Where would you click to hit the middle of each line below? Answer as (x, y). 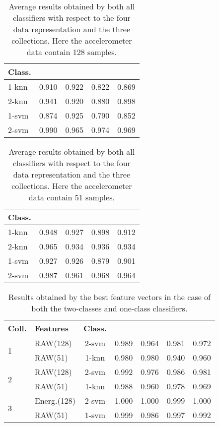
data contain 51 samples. (72, 197)
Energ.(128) (55, 400)
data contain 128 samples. (72, 52)
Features (51, 328)
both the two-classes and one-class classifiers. (109, 308)
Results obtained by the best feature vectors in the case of (109, 297)
